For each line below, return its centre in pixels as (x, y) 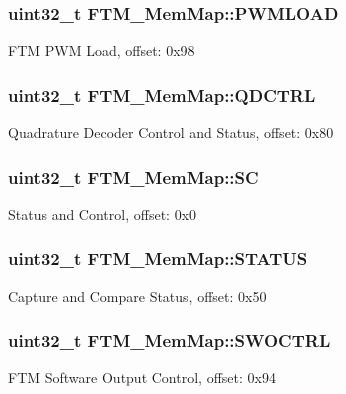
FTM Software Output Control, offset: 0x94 (142, 377)
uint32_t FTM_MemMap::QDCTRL (162, 94)
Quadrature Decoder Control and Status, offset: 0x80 (171, 132)
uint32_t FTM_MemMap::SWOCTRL (169, 340)
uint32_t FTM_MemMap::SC (133, 176)
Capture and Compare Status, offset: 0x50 (137, 295)
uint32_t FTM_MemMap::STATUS (158, 258)
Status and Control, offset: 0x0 (102, 213)
